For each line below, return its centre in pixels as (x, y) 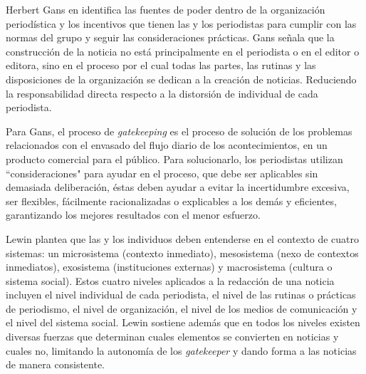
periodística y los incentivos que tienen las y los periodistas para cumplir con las (181, 23)
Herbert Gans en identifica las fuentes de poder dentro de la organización (166, 9)
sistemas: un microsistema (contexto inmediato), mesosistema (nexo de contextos (182, 253)
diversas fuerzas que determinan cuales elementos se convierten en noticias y (172, 337)
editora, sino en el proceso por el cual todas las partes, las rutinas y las (161, 65)
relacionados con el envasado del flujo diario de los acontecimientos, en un (167, 145)
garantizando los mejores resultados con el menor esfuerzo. (133, 215)
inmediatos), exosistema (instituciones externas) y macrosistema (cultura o (169, 267)
